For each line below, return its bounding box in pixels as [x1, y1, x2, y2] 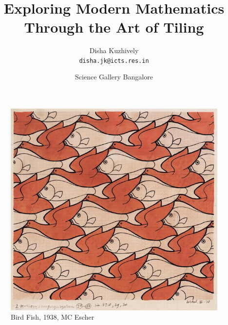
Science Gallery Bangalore [75, 71, 153, 81]
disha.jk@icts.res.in [79, 57, 149, 64]
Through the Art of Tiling [24, 17, 204, 37]
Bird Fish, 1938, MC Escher [11, 312, 95, 322]
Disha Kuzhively [89, 45, 139, 56]
